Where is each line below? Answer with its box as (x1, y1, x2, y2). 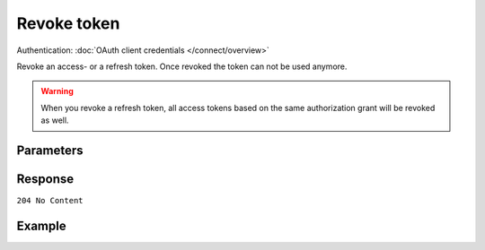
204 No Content (16, 195, 84, 206)
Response (16, 171, 75, 186)
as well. (40, 115, 69, 125)
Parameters (16, 142, 84, 158)
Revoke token (16, 13, 120, 33)
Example (16, 218, 66, 233)
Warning (40, 86, 74, 97)
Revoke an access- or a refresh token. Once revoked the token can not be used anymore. (16, 61, 348, 72)
